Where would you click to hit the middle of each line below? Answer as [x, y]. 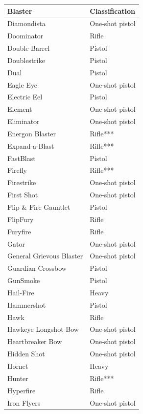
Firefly [17, 170]
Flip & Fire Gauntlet [39, 207]
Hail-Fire [21, 292]
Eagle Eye [23, 84]
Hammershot [27, 304]
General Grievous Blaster [45, 256]
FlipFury [21, 219]
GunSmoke [24, 280]
